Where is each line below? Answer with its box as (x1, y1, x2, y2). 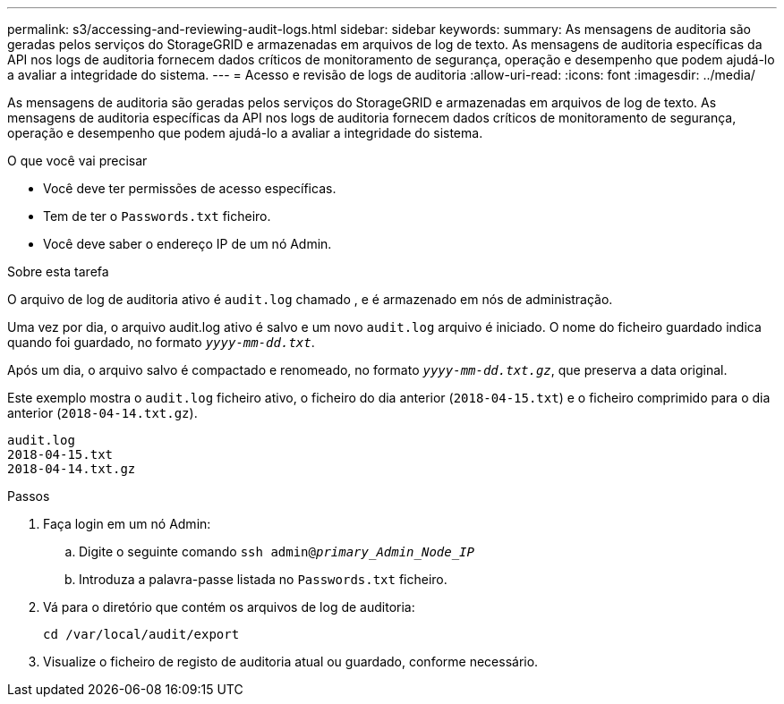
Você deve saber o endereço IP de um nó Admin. (43, 236, 332, 251)
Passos (7, 488, 50, 504)
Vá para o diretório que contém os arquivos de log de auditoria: (43, 599, 415, 615)
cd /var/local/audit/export (43, 627, 240, 641)
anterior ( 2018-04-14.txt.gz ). (7, 405, 198, 420)
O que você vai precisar (7, 153, 148, 168)
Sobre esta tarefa (7, 264, 109, 279)
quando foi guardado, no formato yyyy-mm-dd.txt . (7, 335, 315, 350)
